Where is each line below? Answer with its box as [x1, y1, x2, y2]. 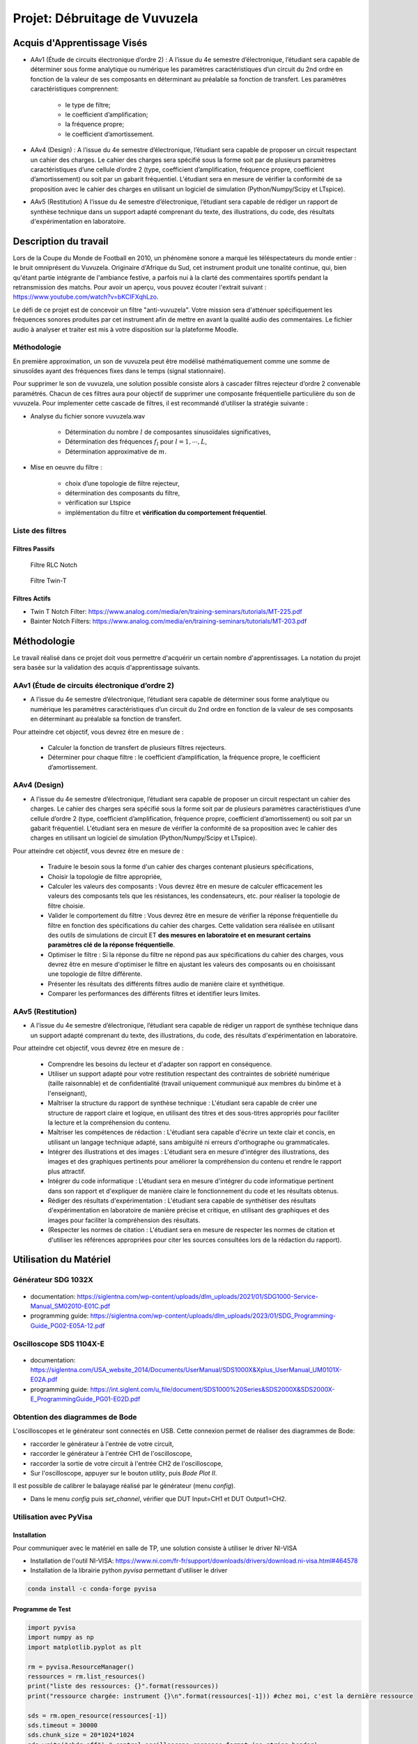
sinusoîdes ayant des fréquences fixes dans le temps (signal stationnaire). [13, 367, 226, 375]
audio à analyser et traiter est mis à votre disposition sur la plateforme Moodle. [13, 325, 239, 333]
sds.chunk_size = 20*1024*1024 [27, 1731, 135, 1739]
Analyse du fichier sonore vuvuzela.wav [30, 412, 146, 420]
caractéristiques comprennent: [30, 84, 119, 93]
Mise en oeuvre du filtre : [30, 463, 102, 472]
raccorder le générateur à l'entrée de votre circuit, [30, 1439, 174, 1448]
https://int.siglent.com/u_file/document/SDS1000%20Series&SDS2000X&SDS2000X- [90, 1385, 335, 1393]
